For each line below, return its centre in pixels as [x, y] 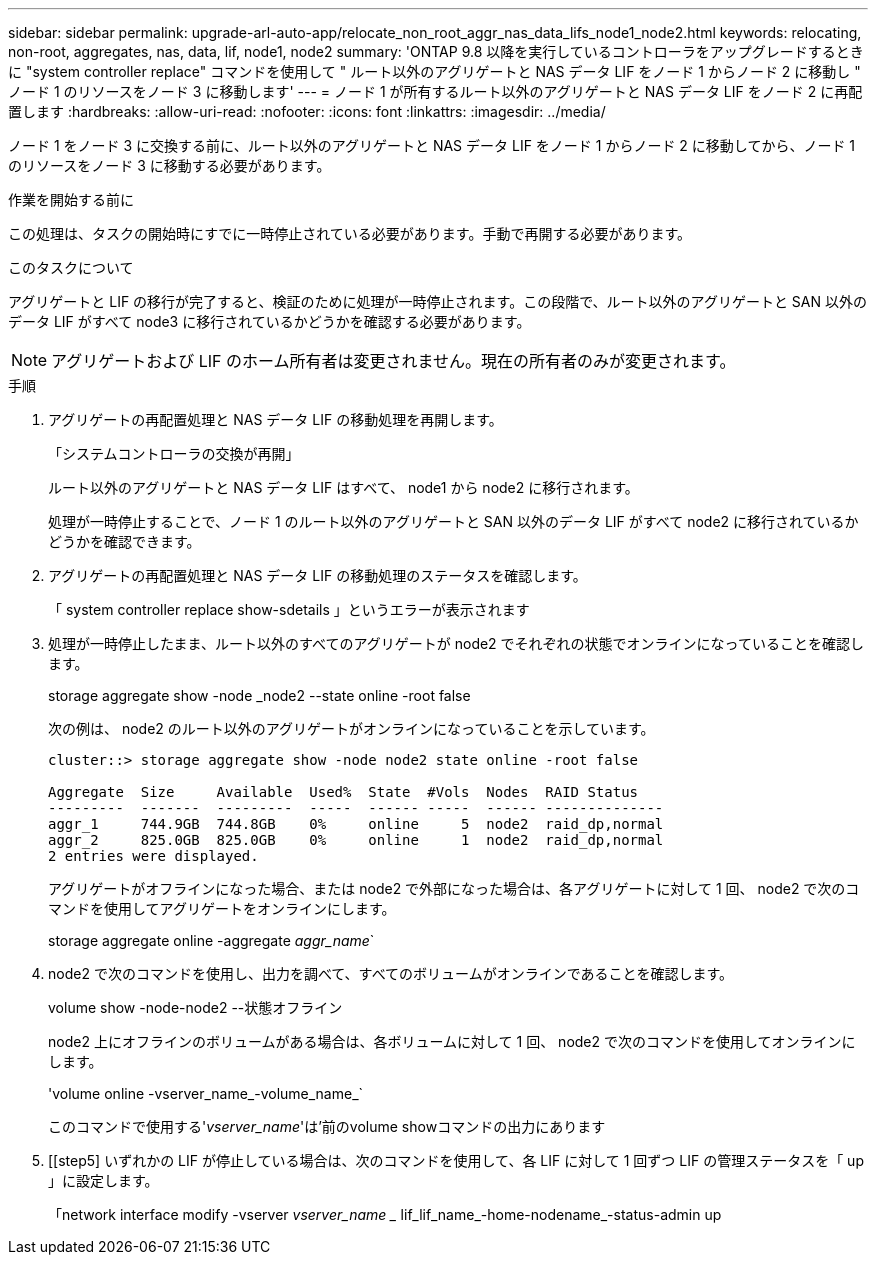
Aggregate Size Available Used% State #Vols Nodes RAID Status [343, 792]
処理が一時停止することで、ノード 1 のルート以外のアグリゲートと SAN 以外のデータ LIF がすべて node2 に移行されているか [453, 521]
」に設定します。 [103, 1180]
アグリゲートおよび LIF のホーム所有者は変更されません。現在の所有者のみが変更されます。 [393, 361]
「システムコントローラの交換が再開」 [174, 453]
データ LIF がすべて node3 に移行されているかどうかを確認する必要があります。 [269, 321]
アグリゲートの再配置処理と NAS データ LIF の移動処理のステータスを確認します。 [317, 575]
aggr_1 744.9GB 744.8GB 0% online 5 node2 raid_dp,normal [356, 824]
